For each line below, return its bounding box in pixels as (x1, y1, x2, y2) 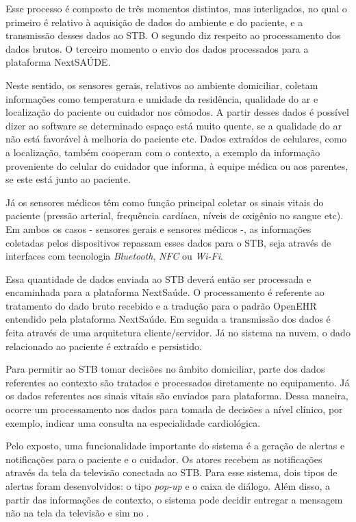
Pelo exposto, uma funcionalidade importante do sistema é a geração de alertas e (5, 438, 345, 453)
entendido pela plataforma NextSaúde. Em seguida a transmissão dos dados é (5, 312, 331, 326)
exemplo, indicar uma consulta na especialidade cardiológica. (5, 415, 261, 430)
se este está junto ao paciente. (5, 172, 131, 186)
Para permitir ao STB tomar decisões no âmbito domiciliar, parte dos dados (5, 362, 325, 376)
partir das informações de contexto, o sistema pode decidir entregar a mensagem (5, 492, 343, 506)
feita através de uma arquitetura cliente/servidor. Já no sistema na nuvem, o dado (5, 325, 351, 340)
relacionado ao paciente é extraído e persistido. (5, 338, 202, 353)
